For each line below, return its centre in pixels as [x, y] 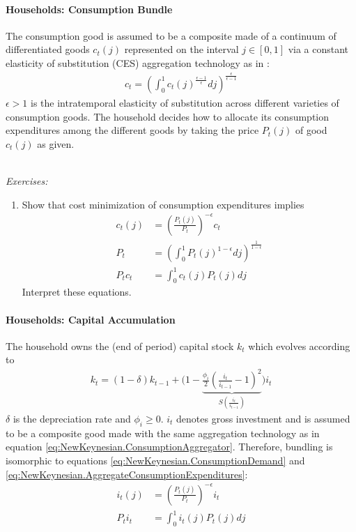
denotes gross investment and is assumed [263, 418]
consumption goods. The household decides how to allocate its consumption [168, 116]
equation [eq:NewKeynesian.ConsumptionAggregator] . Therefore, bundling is [169, 447]
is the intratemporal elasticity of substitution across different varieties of [185, 102]
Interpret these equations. [77, 292]
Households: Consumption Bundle [89, 9]
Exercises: [27, 180]
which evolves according [299, 345]
